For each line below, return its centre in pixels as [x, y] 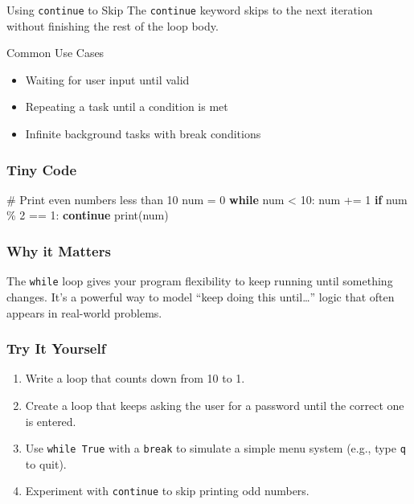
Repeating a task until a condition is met [127, 107]
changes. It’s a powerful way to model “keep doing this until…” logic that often [201, 296]
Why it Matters [59, 250]
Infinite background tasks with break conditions [143, 134]
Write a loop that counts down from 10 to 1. [135, 378]
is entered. [51, 421]
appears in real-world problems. [84, 312]
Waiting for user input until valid [107, 79]
